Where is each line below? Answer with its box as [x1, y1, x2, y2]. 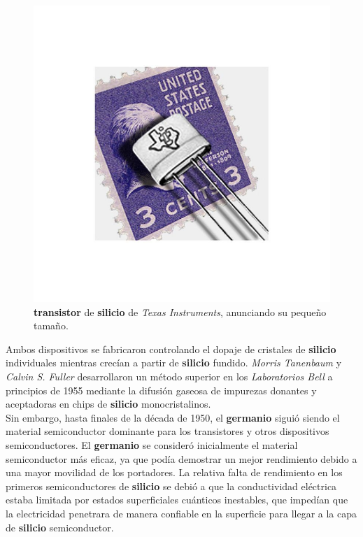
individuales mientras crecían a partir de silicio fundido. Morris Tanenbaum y [6, 355, 342, 370]
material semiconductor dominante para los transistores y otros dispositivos [6, 424, 329, 438]
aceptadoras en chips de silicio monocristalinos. [6, 396, 211, 411]
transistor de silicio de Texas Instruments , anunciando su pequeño [34, 304, 327, 319]
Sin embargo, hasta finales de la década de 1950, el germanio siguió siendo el [6, 410, 340, 424]
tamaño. [34, 318, 69, 333]
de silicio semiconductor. [6, 520, 114, 534]
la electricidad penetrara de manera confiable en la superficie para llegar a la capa [6, 506, 357, 520]
